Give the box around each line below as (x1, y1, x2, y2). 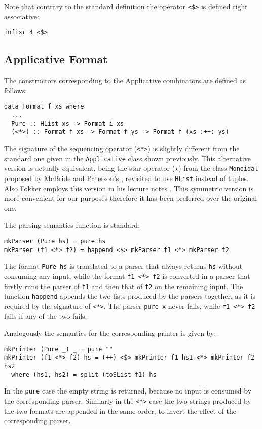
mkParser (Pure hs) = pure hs (4, 237, 106, 245)
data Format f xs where (4, 103, 84, 111)
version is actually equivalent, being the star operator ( (4, 163, 175, 173)
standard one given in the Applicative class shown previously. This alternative (4, 153, 251, 163)
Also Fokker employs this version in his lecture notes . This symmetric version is (4, 183, 254, 193)
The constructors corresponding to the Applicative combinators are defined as (4, 75, 246, 86)
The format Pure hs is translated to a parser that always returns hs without (4, 261, 243, 271)
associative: (4, 11, 39, 21)
